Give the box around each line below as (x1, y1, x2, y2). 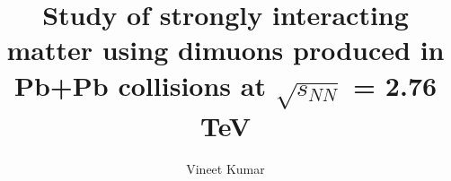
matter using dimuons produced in (6, 31, 445, 68)
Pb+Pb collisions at (13, 66, 266, 103)
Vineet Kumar (186, 159, 265, 177)
